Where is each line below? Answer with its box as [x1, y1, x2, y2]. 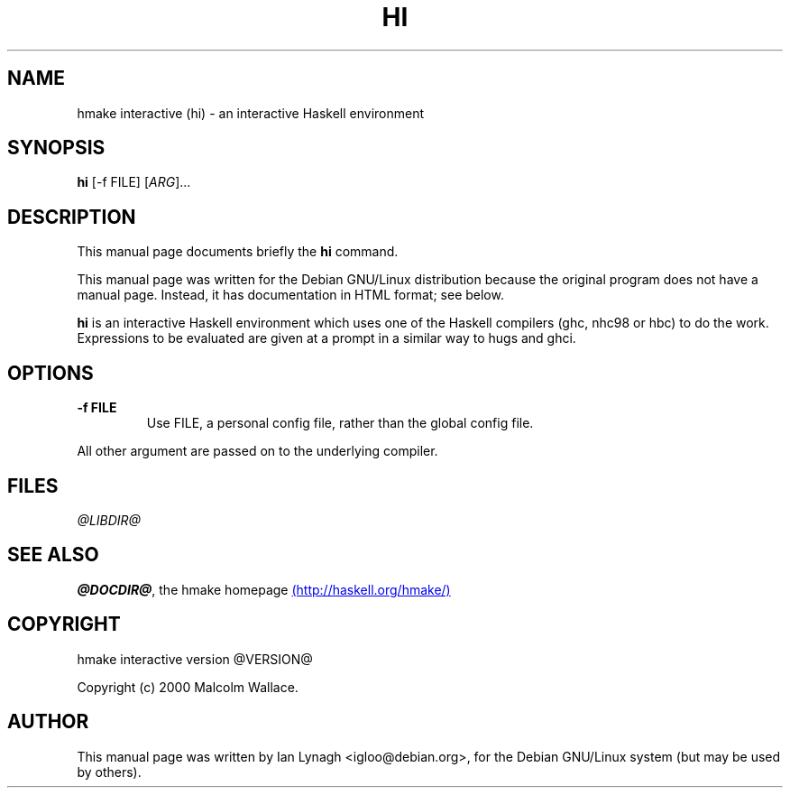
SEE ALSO [7, 543, 99, 567]
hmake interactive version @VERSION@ [77, 651, 313, 667]
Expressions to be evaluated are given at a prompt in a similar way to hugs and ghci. [77, 330, 576, 347]
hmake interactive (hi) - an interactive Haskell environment [77, 105, 425, 121]
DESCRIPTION [7, 205, 136, 228]
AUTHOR [7, 710, 89, 734]
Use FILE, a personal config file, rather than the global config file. [146, 415, 534, 431]
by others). [77, 763, 142, 780]
